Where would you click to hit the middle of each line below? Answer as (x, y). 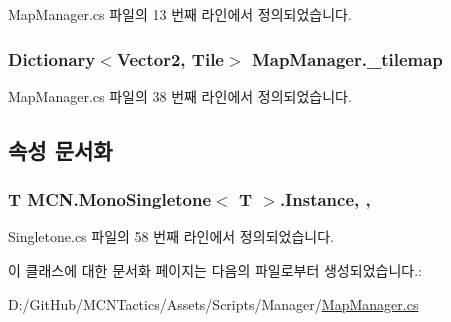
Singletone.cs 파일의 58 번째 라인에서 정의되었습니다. (171, 236)
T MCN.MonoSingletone (110, 199)
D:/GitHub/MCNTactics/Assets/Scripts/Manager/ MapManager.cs (213, 303)
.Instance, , (325, 199)
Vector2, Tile (170, 58)
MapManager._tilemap (347, 58)
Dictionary (52, 58)
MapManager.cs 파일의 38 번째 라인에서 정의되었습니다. (180, 95)
